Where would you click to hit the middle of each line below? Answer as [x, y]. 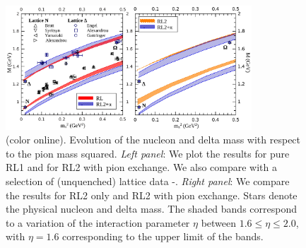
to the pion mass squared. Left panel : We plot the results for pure [148, 153]
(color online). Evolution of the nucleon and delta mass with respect [153, 140]
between [219, 222]
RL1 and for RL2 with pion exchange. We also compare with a [141, 167]
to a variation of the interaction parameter [98, 222]
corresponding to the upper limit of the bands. [163, 236]
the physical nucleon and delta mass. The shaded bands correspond [151, 209]
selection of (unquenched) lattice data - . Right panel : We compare [148, 181]
